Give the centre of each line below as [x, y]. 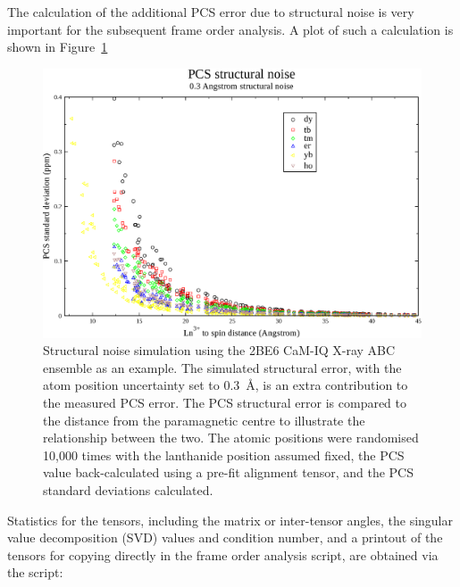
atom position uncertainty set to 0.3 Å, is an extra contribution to [226, 385]
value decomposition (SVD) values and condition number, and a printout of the [225, 537]
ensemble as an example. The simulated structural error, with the [222, 367]
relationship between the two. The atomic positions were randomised [231, 438]
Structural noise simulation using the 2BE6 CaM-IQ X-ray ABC [219, 350]
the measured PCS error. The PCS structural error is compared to [225, 402]
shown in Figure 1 [58, 47]
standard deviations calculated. [128, 489]
